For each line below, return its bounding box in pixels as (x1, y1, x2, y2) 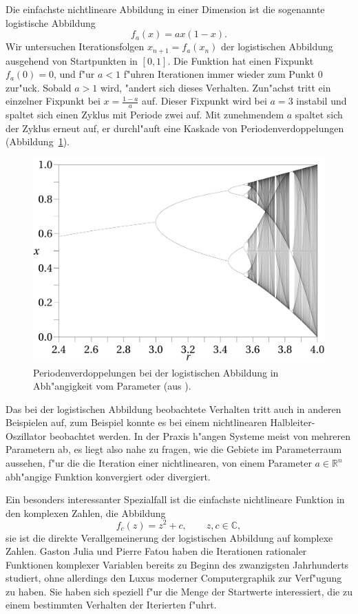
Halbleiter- (270, 415, 315, 430)
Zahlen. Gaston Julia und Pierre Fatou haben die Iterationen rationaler (6, 544, 307, 558)
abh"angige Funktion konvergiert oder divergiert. (6, 469, 211, 483)
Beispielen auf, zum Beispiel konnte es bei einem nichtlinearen (6, 415, 267, 430)
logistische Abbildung (6, 15, 96, 30)
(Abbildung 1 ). (6, 134, 70, 149)
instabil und (296, 94, 347, 108)
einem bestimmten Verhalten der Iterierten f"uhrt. (6, 597, 217, 612)
